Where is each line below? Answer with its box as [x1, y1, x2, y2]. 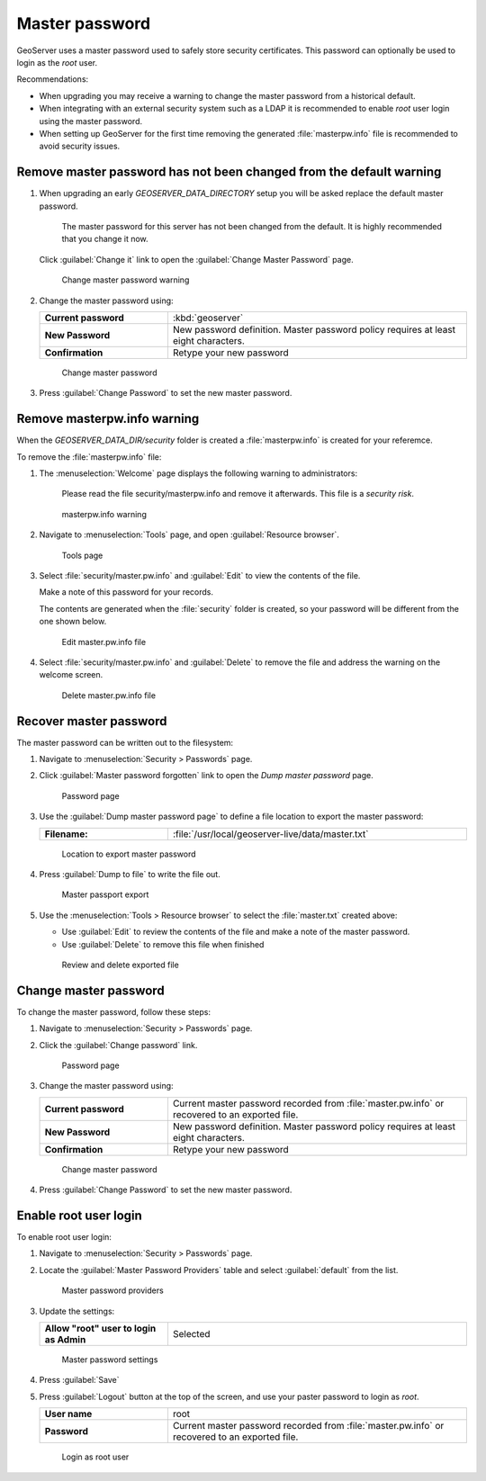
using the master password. [39, 115, 143, 126]
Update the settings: [39, 1306, 115, 1316]
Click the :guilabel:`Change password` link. [39, 1039, 198, 1050]
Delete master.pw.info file [61, 689, 157, 701]
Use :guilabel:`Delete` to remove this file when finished [61, 938, 265, 949]
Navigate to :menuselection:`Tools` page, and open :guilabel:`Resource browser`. [39, 529, 339, 540]
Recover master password [16, 714, 167, 729]
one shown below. [39, 616, 107, 627]
